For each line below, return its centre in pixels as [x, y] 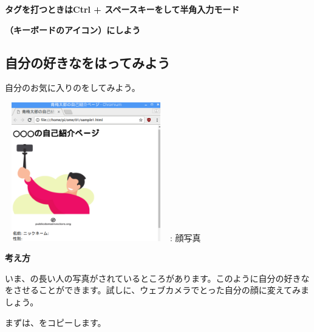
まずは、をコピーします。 [56, 322]
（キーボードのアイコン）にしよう [73, 29]
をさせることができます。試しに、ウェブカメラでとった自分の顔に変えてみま [157, 290]
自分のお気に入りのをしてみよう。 [73, 88]
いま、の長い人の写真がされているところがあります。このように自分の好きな [157, 278]
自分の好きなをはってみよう [87, 62]
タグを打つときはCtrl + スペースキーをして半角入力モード [122, 9]
